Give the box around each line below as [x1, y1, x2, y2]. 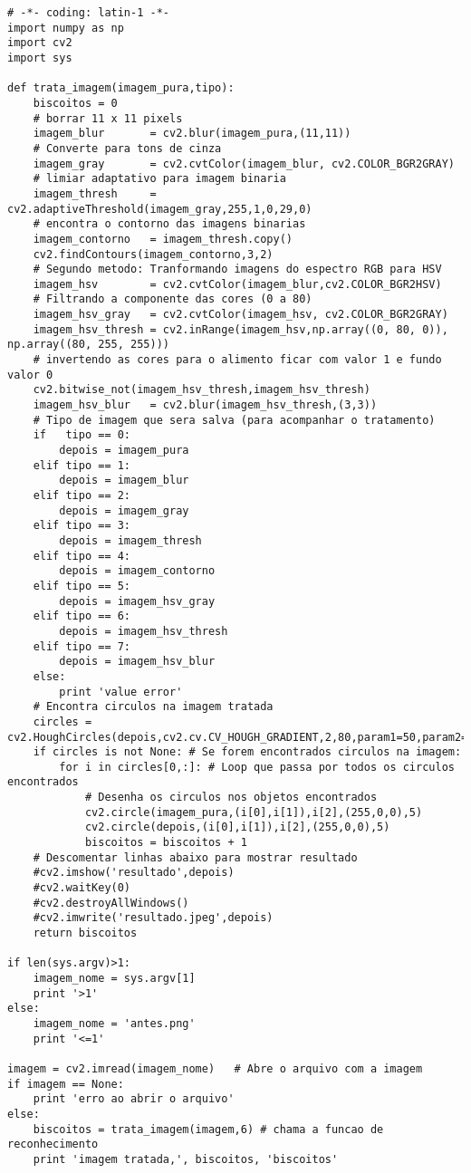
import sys [7, 51, 72, 64]
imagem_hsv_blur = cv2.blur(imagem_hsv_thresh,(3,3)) [33, 399, 378, 412]
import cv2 [7, 36, 72, 50]
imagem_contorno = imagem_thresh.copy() [33, 232, 293, 245]
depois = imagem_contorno [59, 564, 216, 578]
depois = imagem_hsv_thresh [59, 624, 228, 638]
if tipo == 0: [33, 428, 131, 442]
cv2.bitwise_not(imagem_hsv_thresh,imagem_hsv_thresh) [33, 383, 370, 397]
